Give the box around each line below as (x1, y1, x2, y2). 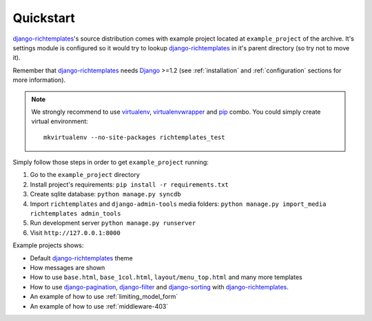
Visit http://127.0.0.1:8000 (30, 228, 121, 237)
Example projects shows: (12, 241, 84, 249)
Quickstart (12, 10, 76, 25)
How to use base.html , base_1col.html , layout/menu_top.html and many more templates (30, 273, 302, 282)
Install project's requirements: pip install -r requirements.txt (30, 180, 229, 189)
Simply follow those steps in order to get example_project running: (12, 158, 209, 167)
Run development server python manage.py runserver (30, 219, 196, 227)
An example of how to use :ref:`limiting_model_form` (30, 293, 178, 301)
